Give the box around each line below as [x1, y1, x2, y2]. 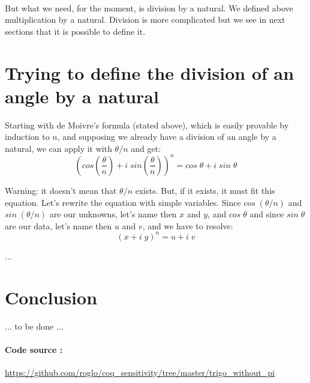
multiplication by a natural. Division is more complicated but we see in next [5, 13, 285, 26]
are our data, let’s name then [5, 219, 112, 232]
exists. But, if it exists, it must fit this [135, 184, 275, 196]
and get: [131, 142, 161, 154]
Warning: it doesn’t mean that [5, 184, 117, 196]
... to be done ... [5, 319, 64, 332]
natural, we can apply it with [5, 142, 112, 154]
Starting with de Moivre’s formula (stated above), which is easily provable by [5, 118, 289, 131]
